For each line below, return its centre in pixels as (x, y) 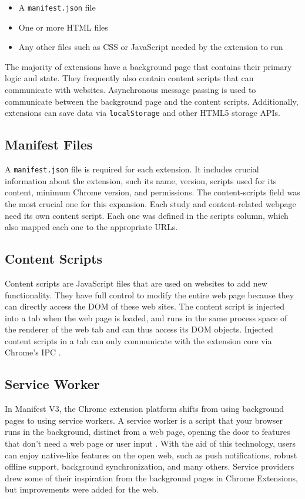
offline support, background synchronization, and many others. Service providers (150, 466)
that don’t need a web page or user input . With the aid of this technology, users (150, 443)
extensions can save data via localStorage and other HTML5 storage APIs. (143, 113)
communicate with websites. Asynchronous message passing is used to (130, 90)
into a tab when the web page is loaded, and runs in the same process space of (146, 317)
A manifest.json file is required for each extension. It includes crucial (132, 169)
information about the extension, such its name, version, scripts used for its (141, 180)
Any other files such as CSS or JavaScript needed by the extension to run (151, 47)
